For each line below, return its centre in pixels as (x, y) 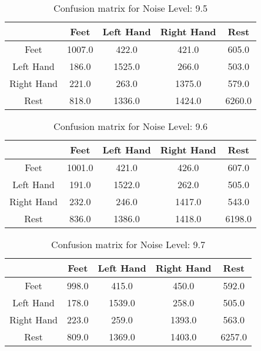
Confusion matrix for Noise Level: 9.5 (130, 8)
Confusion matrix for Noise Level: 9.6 (130, 126)
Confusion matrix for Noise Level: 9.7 (128, 244)
